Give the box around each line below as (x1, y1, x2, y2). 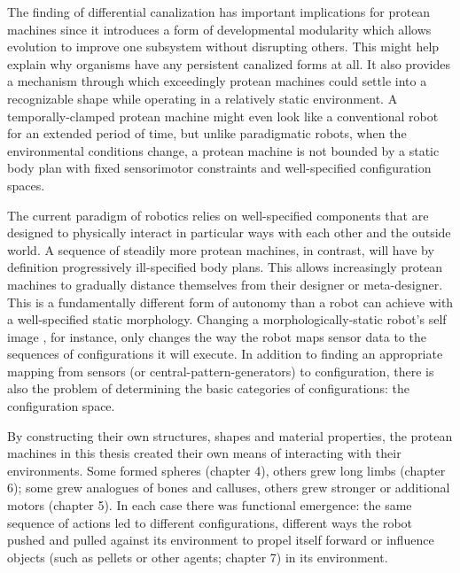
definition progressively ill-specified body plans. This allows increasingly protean (7, 258, 443, 276)
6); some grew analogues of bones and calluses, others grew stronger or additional (7, 478, 450, 497)
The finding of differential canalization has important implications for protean (7, 3, 431, 20)
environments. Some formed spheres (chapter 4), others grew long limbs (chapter (7, 461, 446, 479)
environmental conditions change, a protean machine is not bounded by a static (7, 141, 440, 159)
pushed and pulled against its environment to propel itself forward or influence (7, 530, 434, 549)
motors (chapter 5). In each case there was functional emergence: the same (7, 496, 412, 515)
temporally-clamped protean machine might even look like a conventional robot (7, 106, 439, 125)
